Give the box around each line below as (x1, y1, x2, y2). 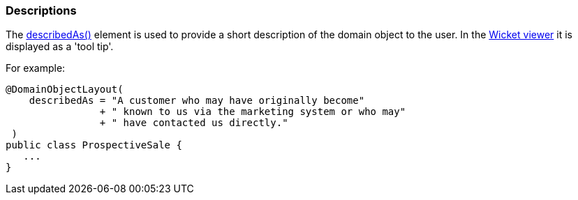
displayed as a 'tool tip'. (6, 40, 114, 53)
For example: (6, 62, 66, 75)
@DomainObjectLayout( (6, 84, 124, 95)
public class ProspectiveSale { (6, 139, 182, 151)
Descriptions (6, 3, 77, 17)
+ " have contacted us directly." (99, 117, 288, 129)
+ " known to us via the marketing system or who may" (99, 106, 406, 118)
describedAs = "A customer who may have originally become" (29, 95, 365, 107)
